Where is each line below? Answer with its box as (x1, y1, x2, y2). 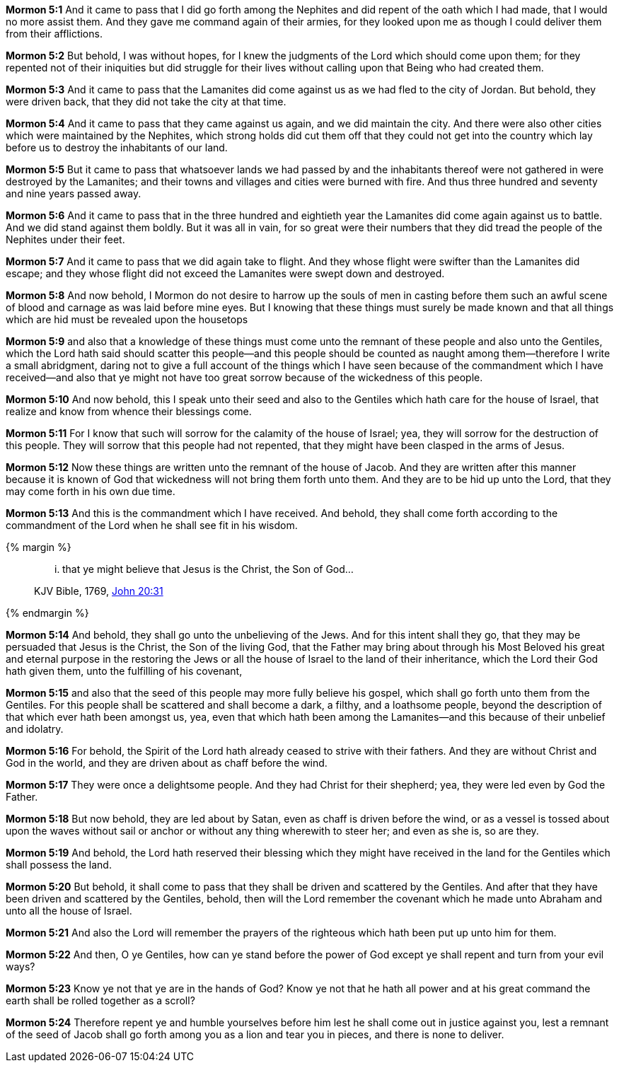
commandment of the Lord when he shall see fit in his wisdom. (6, 519, 298, 531)
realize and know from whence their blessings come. (6, 405, 252, 417)
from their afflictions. (6, 28, 103, 40)
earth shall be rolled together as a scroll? (6, 994, 195, 1006)
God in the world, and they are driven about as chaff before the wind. (6, 757, 328, 769)
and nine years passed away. (6, 187, 141, 199)
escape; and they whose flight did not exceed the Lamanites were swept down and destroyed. (6, 267, 445, 279)
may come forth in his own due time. (6, 485, 175, 497)
